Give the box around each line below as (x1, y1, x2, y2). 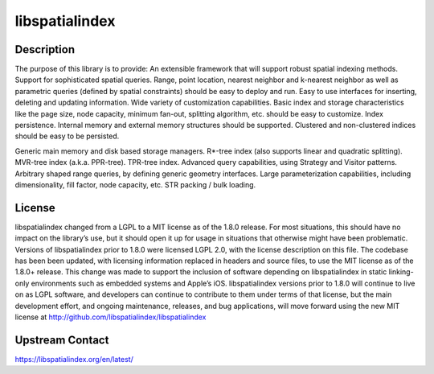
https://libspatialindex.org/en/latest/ (14, 354, 134, 364)
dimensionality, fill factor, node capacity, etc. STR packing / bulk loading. (14, 179, 256, 189)
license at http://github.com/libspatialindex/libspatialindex (14, 312, 207, 322)
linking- (388, 267, 414, 277)
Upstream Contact (14, 333, 109, 347)
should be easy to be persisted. (14, 131, 120, 141)
